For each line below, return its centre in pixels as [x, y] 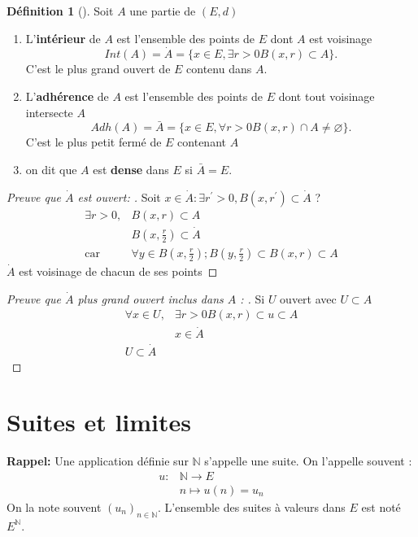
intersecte [49, 112]
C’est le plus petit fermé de [94, 142]
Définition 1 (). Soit [60, 11]
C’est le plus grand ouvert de [98, 69]
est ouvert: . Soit [119, 196]
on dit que [51, 169]
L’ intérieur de [63, 38]
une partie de [163, 11]
